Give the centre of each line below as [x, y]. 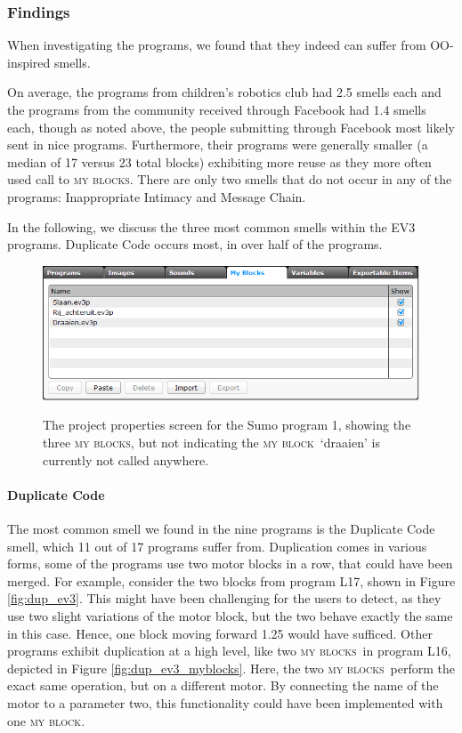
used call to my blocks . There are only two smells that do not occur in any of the [230, 179]
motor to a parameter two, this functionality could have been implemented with [225, 702]
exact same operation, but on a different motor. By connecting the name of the [223, 685]
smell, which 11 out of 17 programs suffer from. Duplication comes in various [217, 546]
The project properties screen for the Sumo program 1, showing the [227, 425]
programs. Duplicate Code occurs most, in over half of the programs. [195, 244]
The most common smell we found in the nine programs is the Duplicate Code [221, 528]
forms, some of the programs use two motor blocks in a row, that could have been [230, 564]
